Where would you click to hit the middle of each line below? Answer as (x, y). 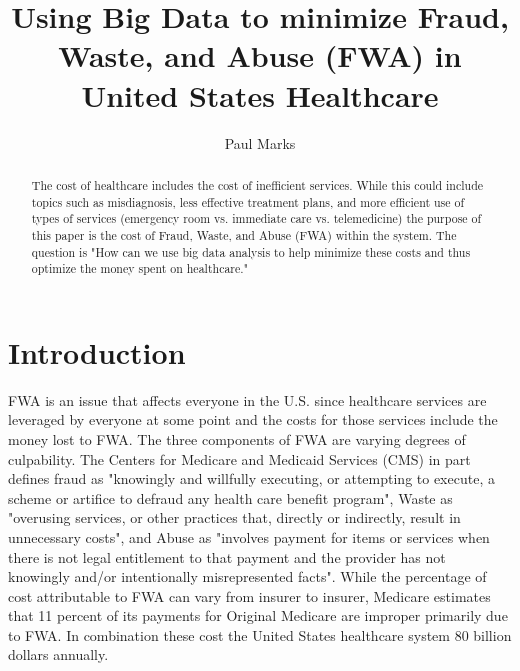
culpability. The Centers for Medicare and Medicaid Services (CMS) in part (239, 458)
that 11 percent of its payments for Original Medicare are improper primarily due (258, 615)
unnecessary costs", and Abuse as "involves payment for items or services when (249, 536)
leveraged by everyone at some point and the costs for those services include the (253, 419)
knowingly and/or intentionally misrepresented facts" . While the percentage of (247, 576)
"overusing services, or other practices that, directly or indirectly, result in (234, 517)
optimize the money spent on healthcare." (140, 268)
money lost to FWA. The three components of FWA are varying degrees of (237, 438)
